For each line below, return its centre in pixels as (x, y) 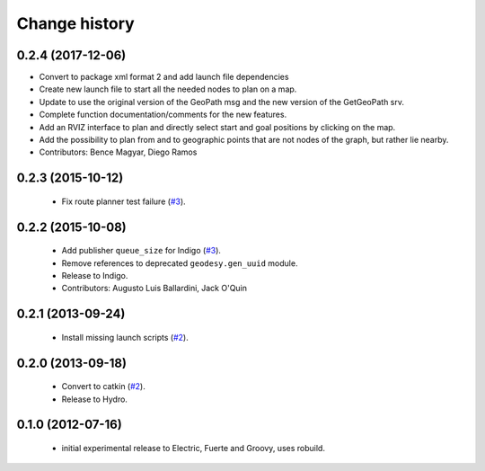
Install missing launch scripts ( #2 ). (125, 337)
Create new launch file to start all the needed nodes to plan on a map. (168, 89)
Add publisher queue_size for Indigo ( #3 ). (141, 251)
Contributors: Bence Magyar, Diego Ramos (118, 152)
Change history (75, 23)
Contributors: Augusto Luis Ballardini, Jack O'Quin (154, 289)
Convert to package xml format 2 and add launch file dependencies (164, 77)
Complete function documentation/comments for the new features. (163, 115)
